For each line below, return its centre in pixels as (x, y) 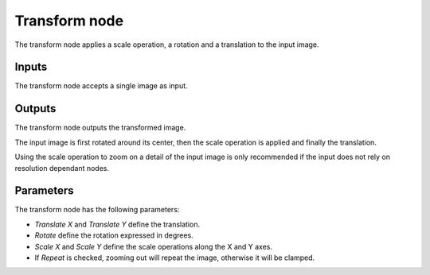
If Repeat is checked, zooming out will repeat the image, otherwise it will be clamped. (175, 258)
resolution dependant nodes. (62, 168)
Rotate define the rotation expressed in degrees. (114, 235)
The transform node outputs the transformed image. (100, 128)
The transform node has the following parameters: (97, 210)
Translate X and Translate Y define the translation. (117, 224)
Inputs (31, 67)
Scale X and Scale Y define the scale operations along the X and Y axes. (153, 246)
